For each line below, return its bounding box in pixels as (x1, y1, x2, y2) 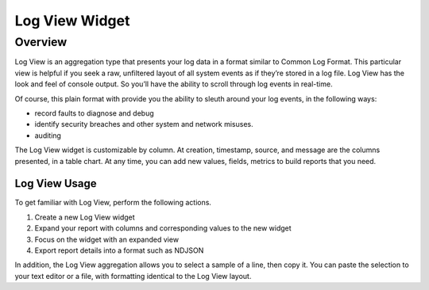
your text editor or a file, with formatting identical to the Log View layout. (14, 271, 252, 280)
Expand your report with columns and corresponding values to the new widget (34, 223, 292, 233)
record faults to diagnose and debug (34, 108, 154, 118)
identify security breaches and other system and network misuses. (34, 120, 253, 129)
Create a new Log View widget (34, 212, 135, 222)
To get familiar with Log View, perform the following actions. (14, 198, 212, 208)
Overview (14, 35, 68, 49)
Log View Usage (14, 177, 97, 190)
